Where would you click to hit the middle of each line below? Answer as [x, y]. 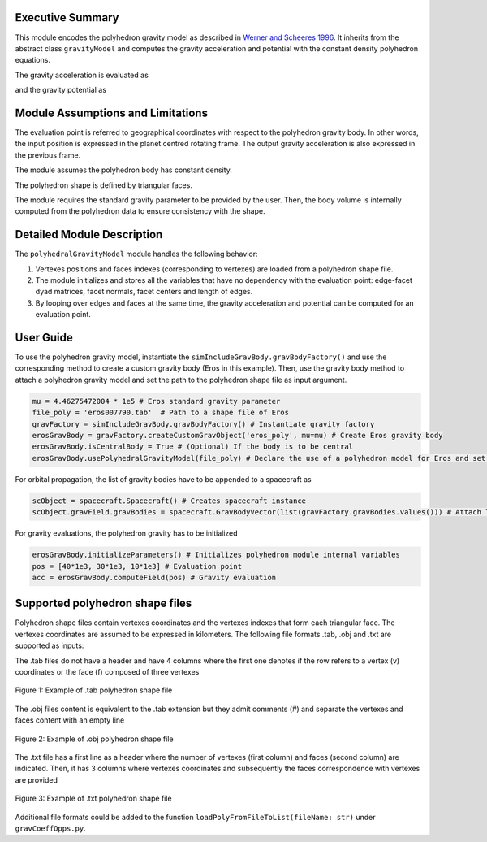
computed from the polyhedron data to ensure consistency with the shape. [140, 211]
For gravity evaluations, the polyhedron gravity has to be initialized [127, 533]
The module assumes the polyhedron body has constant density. [124, 170]
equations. [32, 60]
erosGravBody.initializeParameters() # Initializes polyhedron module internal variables [216, 555]
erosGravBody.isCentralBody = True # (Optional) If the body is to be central [192, 447]
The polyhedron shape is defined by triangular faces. [103, 185]
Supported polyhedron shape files [103, 603]
